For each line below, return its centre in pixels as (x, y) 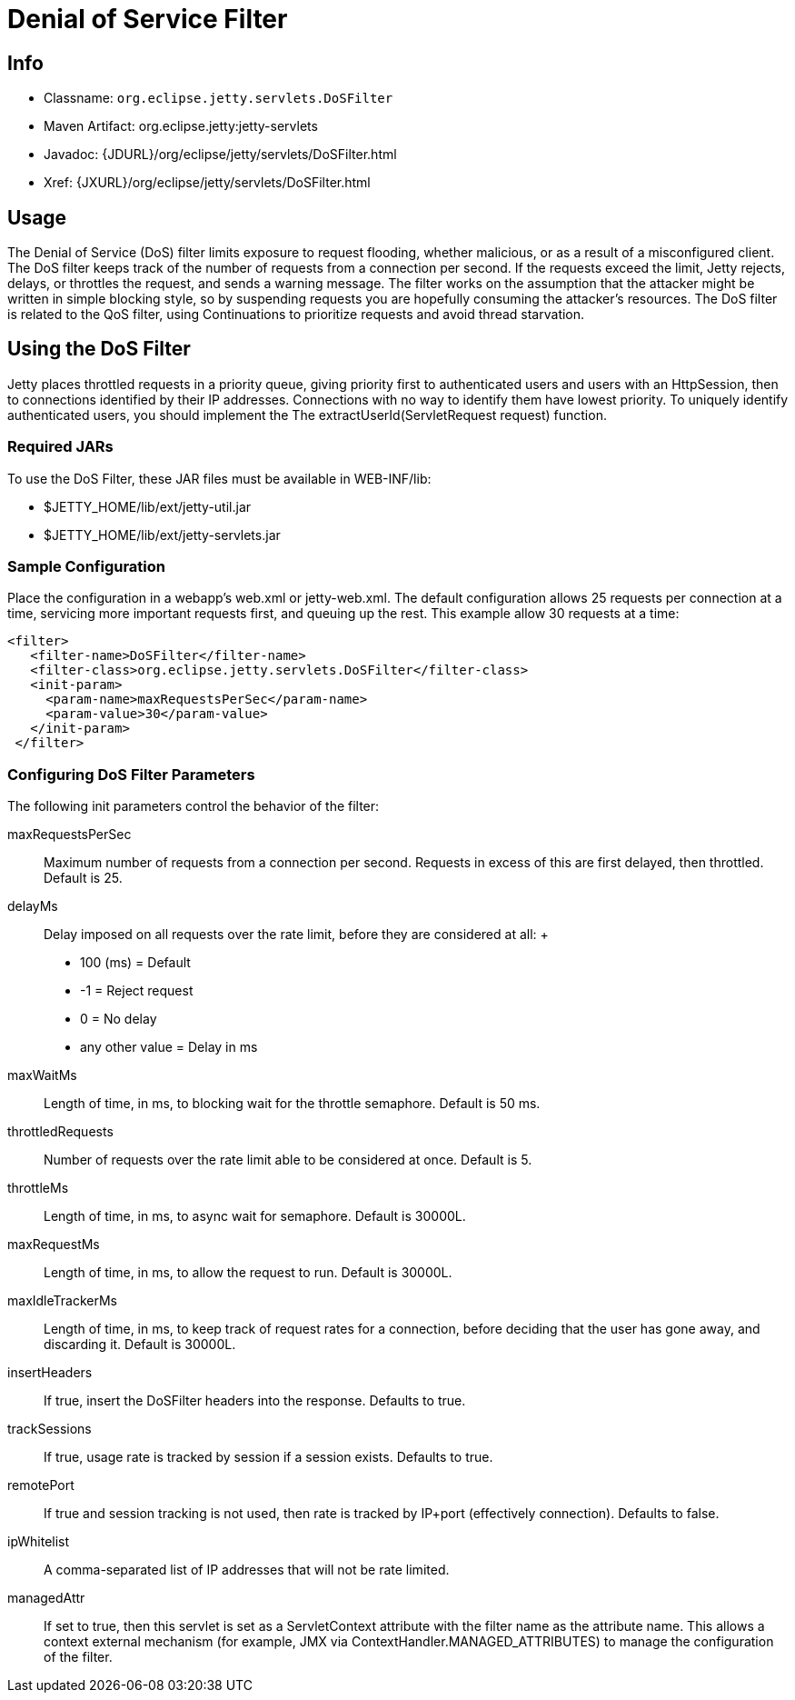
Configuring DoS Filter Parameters (131, 774)
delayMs (33, 906)
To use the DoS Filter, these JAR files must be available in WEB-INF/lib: (219, 478)
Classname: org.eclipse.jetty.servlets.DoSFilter (219, 98)
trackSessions (50, 1429)
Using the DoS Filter (99, 349)
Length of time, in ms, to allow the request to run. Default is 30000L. (248, 1273)
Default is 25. (83, 878)
